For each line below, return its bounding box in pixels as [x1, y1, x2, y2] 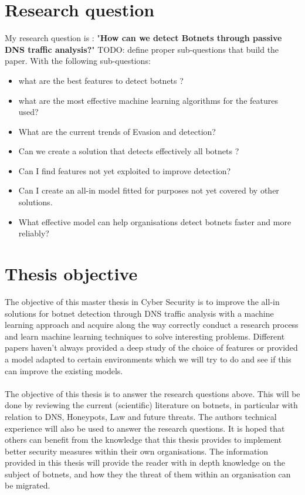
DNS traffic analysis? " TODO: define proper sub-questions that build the [5, 43, 279, 55]
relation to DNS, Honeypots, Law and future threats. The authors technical [5, 410, 277, 422]
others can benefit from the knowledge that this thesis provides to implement [5, 433, 282, 446]
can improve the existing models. [5, 364, 123, 377]
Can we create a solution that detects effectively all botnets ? [18, 145, 239, 157]
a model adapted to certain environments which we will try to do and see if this [5, 352, 292, 365]
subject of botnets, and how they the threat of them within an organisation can [5, 467, 291, 480]
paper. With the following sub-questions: [5, 55, 151, 67]
